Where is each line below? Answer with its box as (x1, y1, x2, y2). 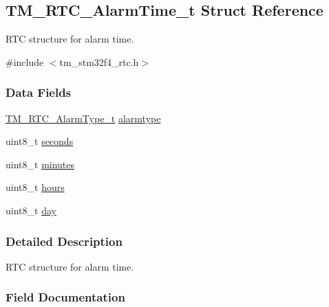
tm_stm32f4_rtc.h (59, 54, 139, 69)
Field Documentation (6, 288, 125, 306)
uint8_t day (6, 203, 56, 217)
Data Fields (6, 84, 72, 101)
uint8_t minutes (6, 157, 75, 171)
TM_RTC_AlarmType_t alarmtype (6, 111, 161, 125)
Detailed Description (6, 232, 123, 249)
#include (6, 54, 44, 69)
